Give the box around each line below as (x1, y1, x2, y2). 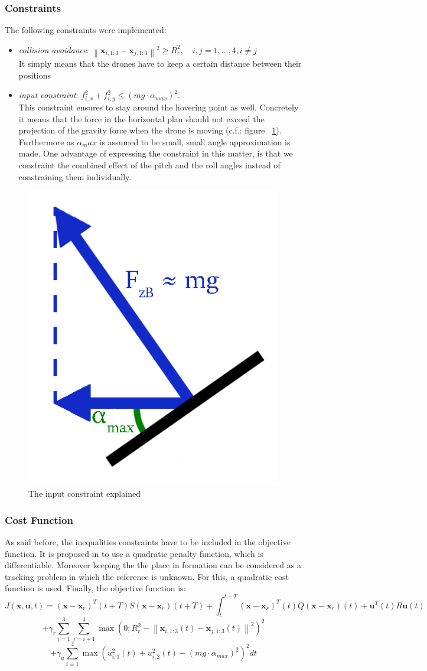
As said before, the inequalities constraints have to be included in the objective (5, 536, 291, 548)
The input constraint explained (28, 487, 141, 500)
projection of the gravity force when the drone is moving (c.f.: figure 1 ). (18, 124, 282, 136)
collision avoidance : (18, 43, 89, 56)
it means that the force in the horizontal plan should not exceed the (18, 112, 265, 125)
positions (18, 69, 51, 81)
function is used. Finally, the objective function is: (5, 582, 186, 594)
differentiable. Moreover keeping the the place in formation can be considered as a (5, 559, 301, 571)
